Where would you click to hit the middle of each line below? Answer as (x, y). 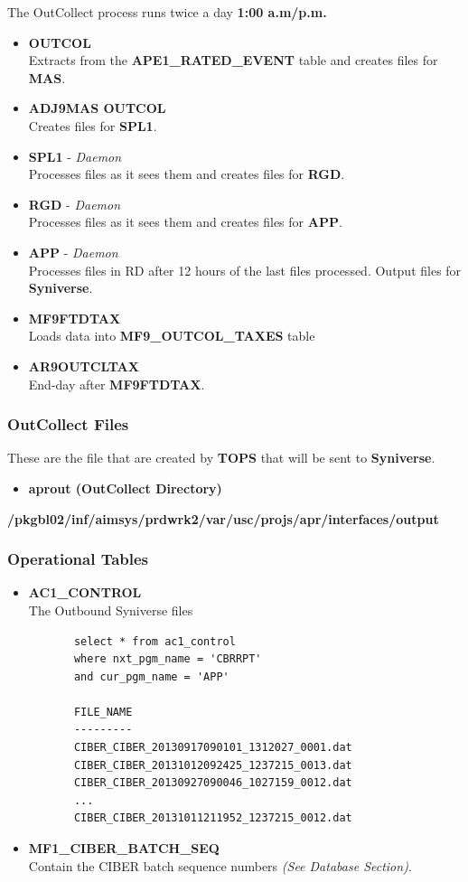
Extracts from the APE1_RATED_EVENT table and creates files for (233, 60)
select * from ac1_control (154, 641)
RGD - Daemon (75, 204)
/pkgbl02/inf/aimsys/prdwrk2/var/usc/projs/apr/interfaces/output (223, 518)
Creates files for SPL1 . (93, 125)
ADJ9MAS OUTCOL (97, 108)
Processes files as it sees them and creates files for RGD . (187, 174)
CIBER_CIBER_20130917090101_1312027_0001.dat (213, 748)
